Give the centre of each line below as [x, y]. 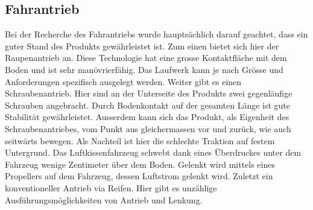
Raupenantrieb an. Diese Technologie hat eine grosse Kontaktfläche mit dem [146, 58]
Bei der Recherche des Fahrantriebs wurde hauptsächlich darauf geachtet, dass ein [156, 34]
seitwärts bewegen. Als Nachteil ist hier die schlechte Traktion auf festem [140, 140]
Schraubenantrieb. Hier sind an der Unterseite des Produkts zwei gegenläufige [149, 93]
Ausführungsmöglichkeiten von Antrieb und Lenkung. [104, 199]
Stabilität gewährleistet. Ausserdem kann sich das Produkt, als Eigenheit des [147, 117]
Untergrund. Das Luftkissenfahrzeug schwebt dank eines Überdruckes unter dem [153, 152]
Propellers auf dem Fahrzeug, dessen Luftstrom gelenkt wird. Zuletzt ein [139, 176]
